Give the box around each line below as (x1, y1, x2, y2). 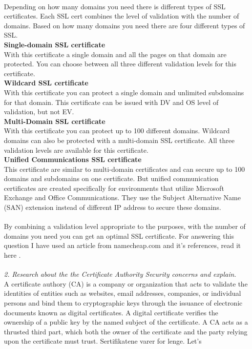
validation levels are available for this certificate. (4, 144, 148, 155)
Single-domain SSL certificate (4, 39, 105, 49)
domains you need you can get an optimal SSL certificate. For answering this (4, 230, 234, 241)
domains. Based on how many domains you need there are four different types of (4, 20, 245, 30)
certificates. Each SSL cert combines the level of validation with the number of (4, 11, 239, 21)
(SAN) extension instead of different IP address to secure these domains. (4, 202, 221, 212)
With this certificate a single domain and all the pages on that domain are (4, 49, 227, 59)
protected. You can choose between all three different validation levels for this (4, 59, 236, 69)
